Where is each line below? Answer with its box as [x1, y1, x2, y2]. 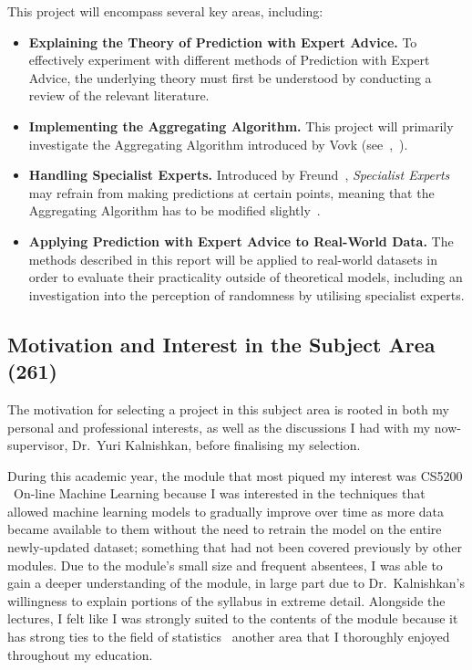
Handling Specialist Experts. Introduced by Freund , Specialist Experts [28, 165, 450, 184]
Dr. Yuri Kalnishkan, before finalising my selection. [72, 435, 361, 455]
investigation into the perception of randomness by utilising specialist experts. [28, 285, 465, 304]
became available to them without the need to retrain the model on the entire [7, 519, 442, 539]
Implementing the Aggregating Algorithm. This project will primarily [28, 116, 454, 135]
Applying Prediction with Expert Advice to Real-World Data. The [28, 231, 454, 250]
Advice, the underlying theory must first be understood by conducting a [28, 68, 432, 87]
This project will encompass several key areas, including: [7, 2, 323, 20]
